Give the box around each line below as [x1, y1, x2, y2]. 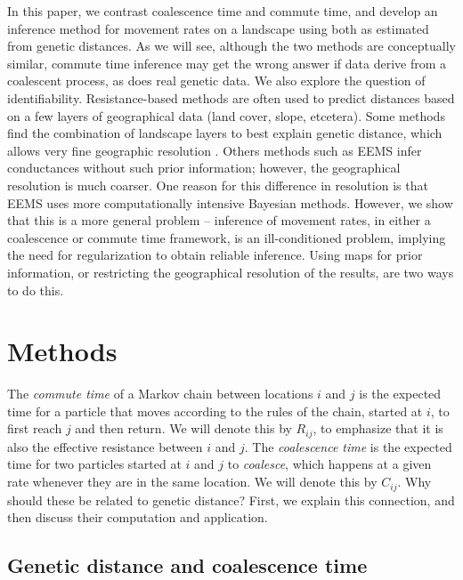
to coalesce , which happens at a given [227, 455, 432, 473]
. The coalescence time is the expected [244, 437, 452, 455]
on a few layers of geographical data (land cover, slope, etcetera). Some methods [7, 106, 445, 125]
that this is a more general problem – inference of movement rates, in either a [7, 211, 431, 230]
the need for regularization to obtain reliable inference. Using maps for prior [7, 246, 423, 264]
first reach [7, 419, 62, 438]
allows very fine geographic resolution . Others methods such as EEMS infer [7, 141, 422, 159]
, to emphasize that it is [313, 419, 443, 438]
